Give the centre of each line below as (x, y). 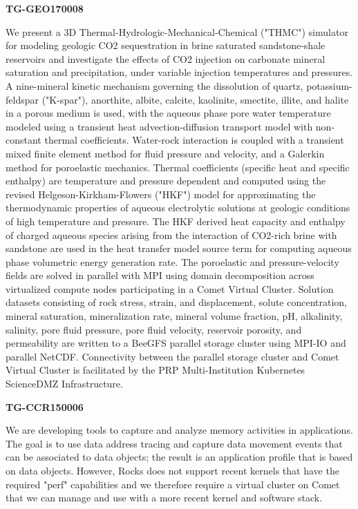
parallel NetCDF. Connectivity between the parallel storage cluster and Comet (172, 356)
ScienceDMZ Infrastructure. (64, 384)
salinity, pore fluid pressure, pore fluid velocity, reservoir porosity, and (154, 329)
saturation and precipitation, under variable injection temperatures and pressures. (179, 72)
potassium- (329, 85)
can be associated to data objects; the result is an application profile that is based (179, 457)
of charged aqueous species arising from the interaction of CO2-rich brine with (171, 234)
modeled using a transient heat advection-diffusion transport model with (159, 126)
